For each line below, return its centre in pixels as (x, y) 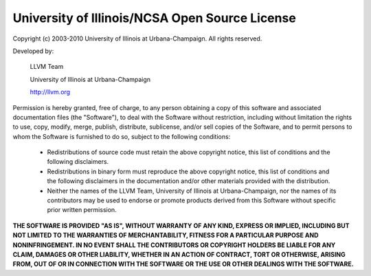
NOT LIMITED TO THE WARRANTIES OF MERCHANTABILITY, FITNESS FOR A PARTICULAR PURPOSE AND (166, 235)
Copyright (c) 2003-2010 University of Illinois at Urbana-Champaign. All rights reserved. (137, 39)
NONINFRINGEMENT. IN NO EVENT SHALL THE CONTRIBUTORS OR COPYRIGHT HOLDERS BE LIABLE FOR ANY (174, 245)
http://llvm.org (50, 92)
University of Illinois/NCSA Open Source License (155, 18)
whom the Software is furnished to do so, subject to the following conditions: (122, 136)
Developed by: (33, 51)
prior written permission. (82, 210)
